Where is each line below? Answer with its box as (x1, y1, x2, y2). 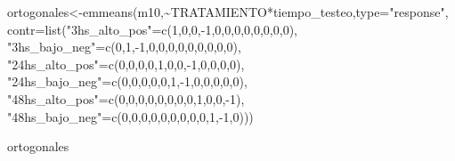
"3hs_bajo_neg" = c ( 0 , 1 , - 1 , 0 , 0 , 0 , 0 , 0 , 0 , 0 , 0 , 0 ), (7, 37, 241, 56)
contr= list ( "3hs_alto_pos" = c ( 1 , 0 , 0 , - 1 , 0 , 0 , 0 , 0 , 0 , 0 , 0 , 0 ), (7, 20, 298, 38)
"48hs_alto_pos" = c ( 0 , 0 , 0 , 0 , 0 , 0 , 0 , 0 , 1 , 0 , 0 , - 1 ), (7, 89, 245, 108)
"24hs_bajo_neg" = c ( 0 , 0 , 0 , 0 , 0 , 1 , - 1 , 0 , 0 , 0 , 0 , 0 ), (7, 72, 248, 91)
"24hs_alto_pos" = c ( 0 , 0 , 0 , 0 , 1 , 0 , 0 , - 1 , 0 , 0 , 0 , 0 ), (7, 54, 245, 73)
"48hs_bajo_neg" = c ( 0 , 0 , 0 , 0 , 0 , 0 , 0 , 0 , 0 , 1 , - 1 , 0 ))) (7, 107, 254, 125)
